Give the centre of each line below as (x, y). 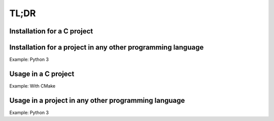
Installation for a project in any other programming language (107, 47)
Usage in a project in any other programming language (97, 100)
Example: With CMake (32, 86)
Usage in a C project (42, 74)
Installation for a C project (51, 31)
